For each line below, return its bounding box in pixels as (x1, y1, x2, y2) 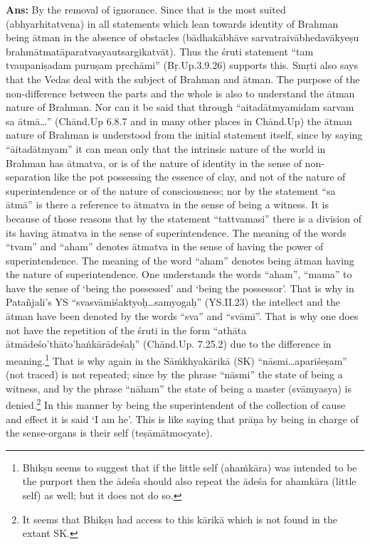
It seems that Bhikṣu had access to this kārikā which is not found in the (22, 511, 337, 526)
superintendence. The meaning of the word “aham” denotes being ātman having (6, 252, 354, 267)
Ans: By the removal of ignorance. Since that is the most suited (6, 2, 286, 16)
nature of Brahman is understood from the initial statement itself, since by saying (6, 127, 363, 142)
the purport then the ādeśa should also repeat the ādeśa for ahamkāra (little (22, 474, 356, 489)
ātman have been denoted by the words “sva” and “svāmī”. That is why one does (6, 309, 359, 324)
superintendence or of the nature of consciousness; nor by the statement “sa (6, 183, 336, 198)
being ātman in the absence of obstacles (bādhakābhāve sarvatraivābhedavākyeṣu (6, 30, 359, 45)
